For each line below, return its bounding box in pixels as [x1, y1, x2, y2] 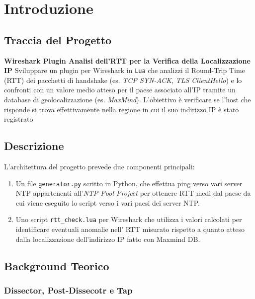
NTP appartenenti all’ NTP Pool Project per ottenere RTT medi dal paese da [15, 188, 251, 198]
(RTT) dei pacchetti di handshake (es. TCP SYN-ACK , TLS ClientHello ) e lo [4, 75, 242, 85]
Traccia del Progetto [4, 32, 112, 47]
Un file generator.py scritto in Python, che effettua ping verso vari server [15, 178, 243, 188]
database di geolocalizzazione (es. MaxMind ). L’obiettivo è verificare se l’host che [4, 94, 251, 105]
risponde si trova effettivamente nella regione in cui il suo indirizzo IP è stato [4, 104, 239, 114]
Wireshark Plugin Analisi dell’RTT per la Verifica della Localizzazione [4, 55, 251, 66]
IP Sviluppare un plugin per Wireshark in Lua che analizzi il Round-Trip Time [4, 65, 245, 75]
